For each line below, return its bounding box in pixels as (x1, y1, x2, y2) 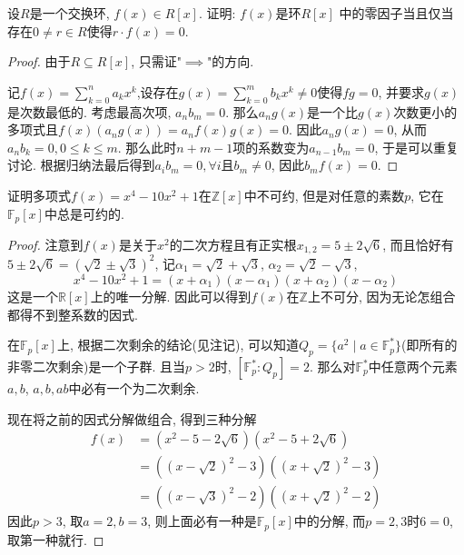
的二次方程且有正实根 (169, 235, 297, 253)
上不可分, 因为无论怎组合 (307, 287, 456, 306)
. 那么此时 (117, 137, 177, 156)
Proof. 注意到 (7, 235, 84, 253)
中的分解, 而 (293, 511, 366, 530)
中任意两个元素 (368, 357, 458, 376)
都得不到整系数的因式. (7, 304, 138, 323)
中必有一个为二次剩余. (68, 379, 200, 398)
